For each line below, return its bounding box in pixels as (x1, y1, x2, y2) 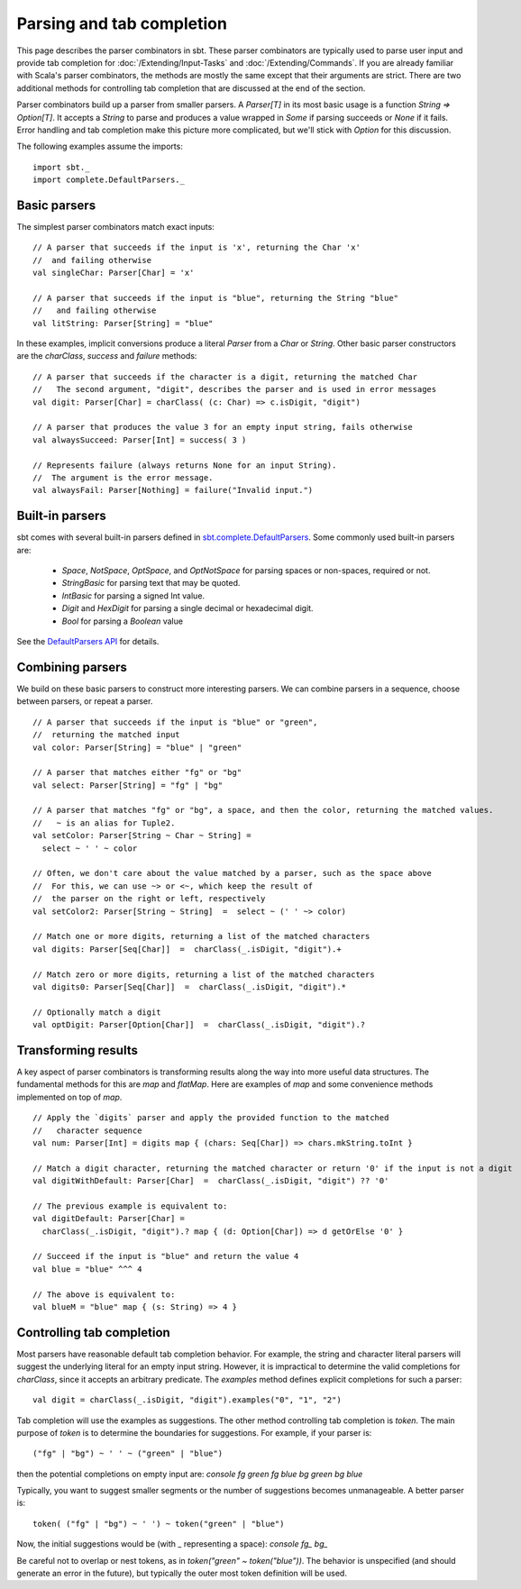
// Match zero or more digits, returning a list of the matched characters (32, 969, 375, 980)
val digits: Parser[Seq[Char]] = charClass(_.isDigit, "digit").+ (32, 944, 342, 954)
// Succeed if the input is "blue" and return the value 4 (32, 1251, 299, 1262)
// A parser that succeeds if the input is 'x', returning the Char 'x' (32, 242, 361, 252)
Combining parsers (16, 659, 128, 675)
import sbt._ (32, 162, 90, 172)
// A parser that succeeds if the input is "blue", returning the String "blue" (32, 293, 399, 303)
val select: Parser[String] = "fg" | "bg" (32, 780, 224, 790)
